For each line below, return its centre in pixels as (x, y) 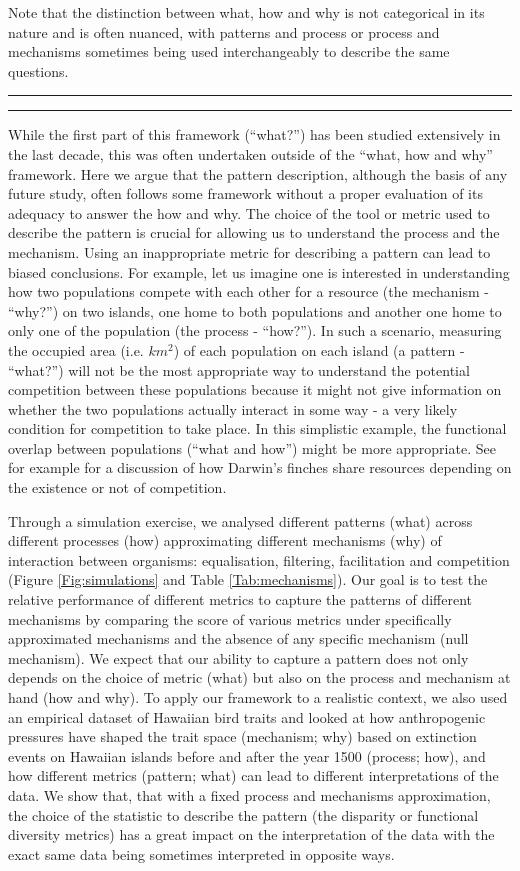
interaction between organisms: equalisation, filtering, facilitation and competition (259, 559)
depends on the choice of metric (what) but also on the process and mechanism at (259, 677)
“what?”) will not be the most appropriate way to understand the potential (239, 369)
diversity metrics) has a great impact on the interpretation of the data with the (251, 834)
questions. (38, 70)
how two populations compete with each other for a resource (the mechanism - (248, 291)
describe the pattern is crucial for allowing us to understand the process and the (254, 232)
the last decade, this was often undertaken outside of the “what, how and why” (250, 153)
